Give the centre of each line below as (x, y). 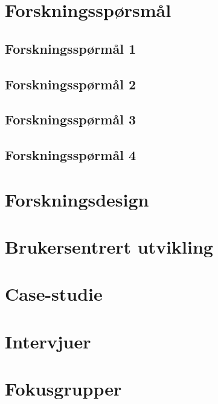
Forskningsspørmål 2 (70, 84)
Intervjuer (48, 341)
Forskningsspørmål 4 (70, 155)
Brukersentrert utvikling (109, 247)
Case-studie (54, 294)
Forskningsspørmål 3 (70, 119)
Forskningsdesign (77, 199)
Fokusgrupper (63, 389)
